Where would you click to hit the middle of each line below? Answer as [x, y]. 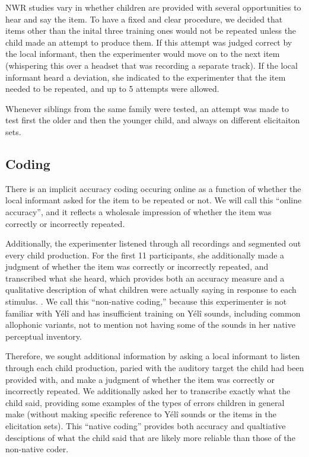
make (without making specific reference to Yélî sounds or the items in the [141, 414]
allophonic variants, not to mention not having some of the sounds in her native [150, 325]
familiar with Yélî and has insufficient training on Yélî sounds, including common [153, 313]
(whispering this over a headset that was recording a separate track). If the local [152, 65]
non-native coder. [37, 449]
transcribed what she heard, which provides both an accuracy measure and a [145, 278]
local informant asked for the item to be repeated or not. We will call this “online [154, 200]
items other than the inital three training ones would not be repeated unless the [151, 31]
